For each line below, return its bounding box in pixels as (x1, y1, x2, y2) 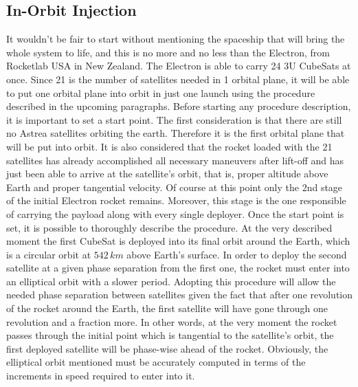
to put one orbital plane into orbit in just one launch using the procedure (6, 85, 315, 100)
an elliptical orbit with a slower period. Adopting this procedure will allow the (6, 274, 336, 288)
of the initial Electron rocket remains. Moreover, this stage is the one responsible (6, 193, 346, 208)
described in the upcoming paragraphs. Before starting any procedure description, (6, 99, 351, 113)
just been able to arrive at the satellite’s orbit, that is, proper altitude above (6, 166, 328, 181)
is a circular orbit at (6, 247, 91, 261)
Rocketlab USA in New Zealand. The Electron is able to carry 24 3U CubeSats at (6, 58, 351, 73)
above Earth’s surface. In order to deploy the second (126, 247, 347, 261)
